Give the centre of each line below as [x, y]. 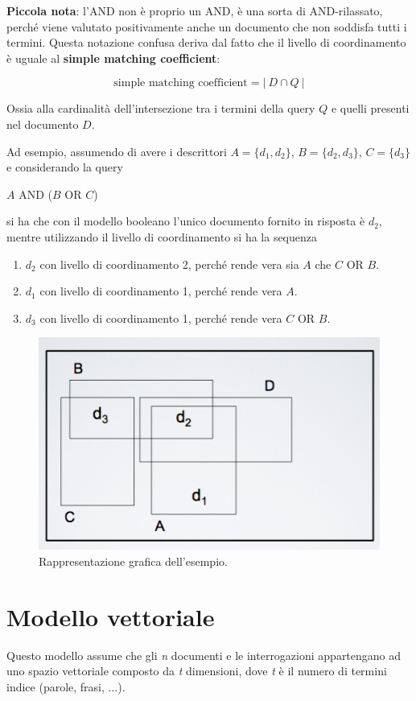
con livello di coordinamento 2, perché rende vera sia [169, 264]
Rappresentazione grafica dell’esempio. [133, 561]
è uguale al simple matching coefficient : [113, 58]
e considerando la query [65, 167]
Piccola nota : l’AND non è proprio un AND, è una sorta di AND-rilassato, [195, 10]
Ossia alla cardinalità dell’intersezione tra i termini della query [161, 108]
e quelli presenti [370, 108]
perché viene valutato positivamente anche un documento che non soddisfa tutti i [207, 26]
